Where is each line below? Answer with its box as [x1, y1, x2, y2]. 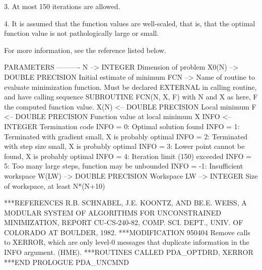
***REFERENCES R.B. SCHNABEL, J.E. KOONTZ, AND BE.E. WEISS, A [4, 197, 247, 208]
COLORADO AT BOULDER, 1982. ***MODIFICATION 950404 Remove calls [4, 227, 250, 237]
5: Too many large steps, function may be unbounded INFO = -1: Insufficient [4, 160, 243, 171]
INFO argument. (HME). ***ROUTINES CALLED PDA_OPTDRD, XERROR [4, 247, 253, 257]
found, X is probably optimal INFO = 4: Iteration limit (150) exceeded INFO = [4, 150, 251, 161]
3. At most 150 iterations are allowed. [4, 1, 120, 11]
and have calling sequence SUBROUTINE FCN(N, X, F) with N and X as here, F [4, 91, 258, 102]
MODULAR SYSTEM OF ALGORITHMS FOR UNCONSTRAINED [4, 207, 222, 218]
